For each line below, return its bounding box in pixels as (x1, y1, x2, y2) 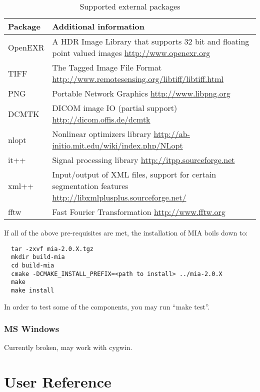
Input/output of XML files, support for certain (52, 168, 216, 180)
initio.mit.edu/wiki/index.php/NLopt (52, 139, 183, 151)
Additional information (52, 20, 144, 32)
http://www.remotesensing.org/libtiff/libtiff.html (52, 73, 223, 84)
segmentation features (52, 180, 128, 191)
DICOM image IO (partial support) (52, 102, 177, 113)
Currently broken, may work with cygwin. (4, 342, 132, 352)
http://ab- (153, 128, 190, 139)
